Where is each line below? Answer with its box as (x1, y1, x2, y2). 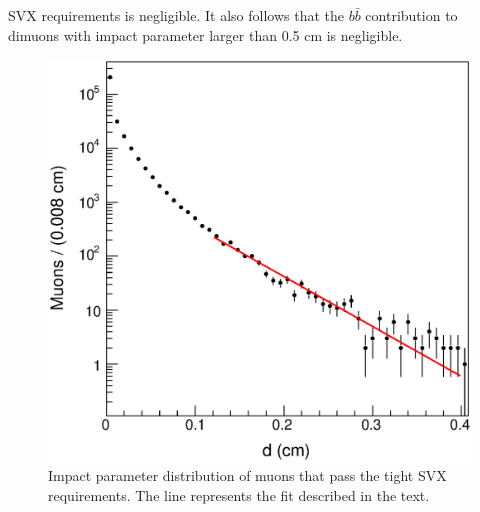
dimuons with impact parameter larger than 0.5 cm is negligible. (8, 24, 403, 45)
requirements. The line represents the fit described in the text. (48, 484, 430, 505)
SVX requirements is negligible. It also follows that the (8, 5, 344, 25)
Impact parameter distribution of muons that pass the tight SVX (48, 465, 447, 486)
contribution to (365, 5, 458, 25)
